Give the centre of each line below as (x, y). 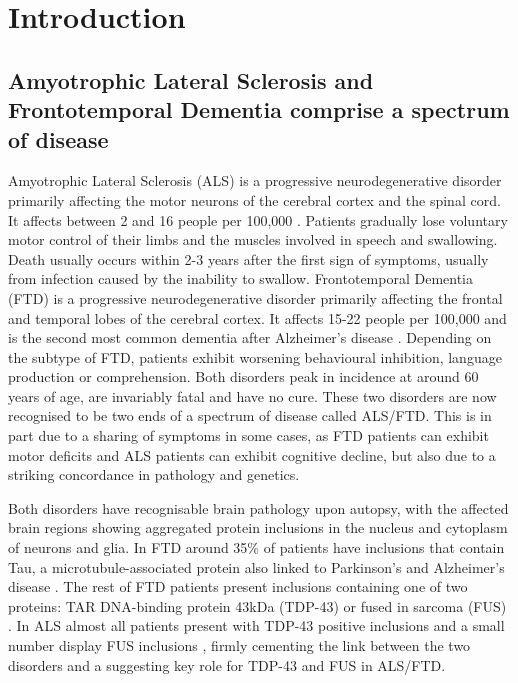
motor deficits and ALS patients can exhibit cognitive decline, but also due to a (252, 454)
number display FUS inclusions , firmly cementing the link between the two (239, 645)
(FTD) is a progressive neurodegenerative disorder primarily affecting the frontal (255, 297)
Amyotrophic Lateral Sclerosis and (191, 79)
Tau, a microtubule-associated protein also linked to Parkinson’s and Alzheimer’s (256, 566)
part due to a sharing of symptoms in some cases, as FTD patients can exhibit (248, 435)
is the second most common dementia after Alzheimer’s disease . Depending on (250, 337)
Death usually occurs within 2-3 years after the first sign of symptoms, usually (248, 258)
